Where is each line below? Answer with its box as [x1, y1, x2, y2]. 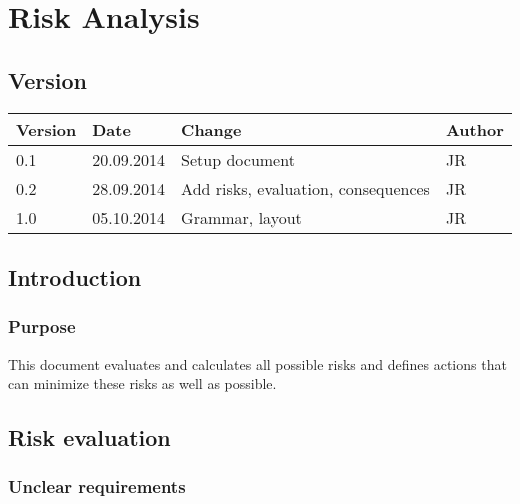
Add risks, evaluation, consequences [181, 176, 430, 200]
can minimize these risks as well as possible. [8, 373, 277, 394]
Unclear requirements [8, 474, 186, 499]
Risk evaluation [8, 422, 171, 453]
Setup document [181, 147, 295, 171]
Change [181, 117, 242, 141]
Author [445, 117, 504, 141]
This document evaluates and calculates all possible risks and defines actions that [8, 353, 507, 374]
